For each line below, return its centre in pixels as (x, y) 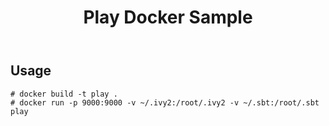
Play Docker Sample (168, 17)
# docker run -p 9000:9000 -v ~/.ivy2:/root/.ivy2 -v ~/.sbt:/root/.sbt (165, 102)
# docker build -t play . (64, 94)
